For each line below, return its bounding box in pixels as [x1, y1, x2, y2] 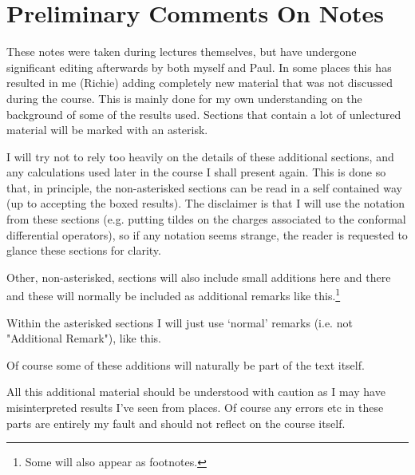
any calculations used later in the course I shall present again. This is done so [6, 164, 386, 180]
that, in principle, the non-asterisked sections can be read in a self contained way [6, 179, 402, 196]
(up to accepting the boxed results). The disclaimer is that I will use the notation [6, 195, 405, 212]
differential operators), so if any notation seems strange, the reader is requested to [6, 226, 408, 243]
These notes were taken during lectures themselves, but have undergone [6, 43, 357, 60]
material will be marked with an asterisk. [6, 121, 208, 138]
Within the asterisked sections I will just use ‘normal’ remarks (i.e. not [6, 314, 353, 331]
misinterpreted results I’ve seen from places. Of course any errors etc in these [6, 399, 384, 416]
